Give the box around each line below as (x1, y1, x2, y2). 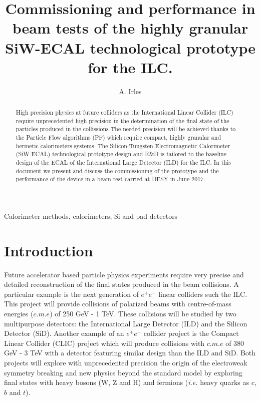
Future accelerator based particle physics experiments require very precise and (4, 269, 244, 279)
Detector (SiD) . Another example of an (4, 328, 124, 338)
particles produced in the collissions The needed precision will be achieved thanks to (16, 125, 236, 133)
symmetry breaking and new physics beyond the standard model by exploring (4, 367, 242, 377)
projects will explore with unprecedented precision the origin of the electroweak (4, 357, 247, 368)
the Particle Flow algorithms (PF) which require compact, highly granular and (16, 133, 221, 142)
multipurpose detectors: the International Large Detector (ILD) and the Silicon (4, 318, 247, 328)
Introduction (4, 240, 93, 260)
